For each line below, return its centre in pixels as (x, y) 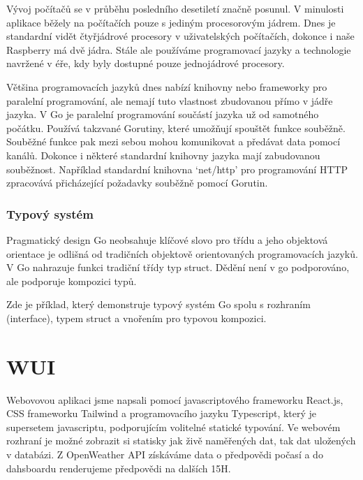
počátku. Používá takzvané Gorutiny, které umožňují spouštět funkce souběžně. (176, 128)
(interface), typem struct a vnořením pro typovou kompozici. (136, 318)
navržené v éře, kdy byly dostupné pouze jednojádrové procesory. (146, 63)
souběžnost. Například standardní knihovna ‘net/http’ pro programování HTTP (177, 169)
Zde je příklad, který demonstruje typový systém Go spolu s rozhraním (158, 304)
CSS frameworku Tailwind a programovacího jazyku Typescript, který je (162, 413)
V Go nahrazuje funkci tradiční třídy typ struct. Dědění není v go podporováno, (178, 267)
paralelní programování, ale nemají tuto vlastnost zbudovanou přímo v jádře (170, 100)
